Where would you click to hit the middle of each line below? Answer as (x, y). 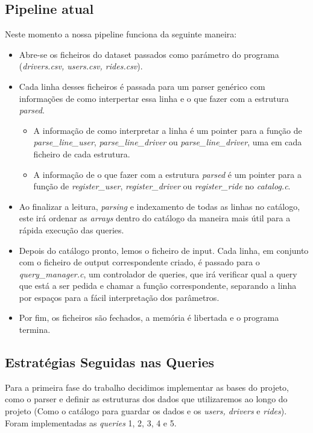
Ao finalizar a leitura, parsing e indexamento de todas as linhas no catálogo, (160, 206)
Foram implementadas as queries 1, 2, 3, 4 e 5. (91, 422)
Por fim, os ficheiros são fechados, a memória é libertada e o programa (149, 318)
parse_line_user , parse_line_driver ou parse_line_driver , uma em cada (168, 142)
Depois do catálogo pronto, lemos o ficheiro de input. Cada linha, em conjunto (164, 250)
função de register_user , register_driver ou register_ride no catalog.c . (162, 186)
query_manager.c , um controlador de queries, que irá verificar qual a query (158, 273)
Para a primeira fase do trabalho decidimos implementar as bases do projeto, (147, 387)
